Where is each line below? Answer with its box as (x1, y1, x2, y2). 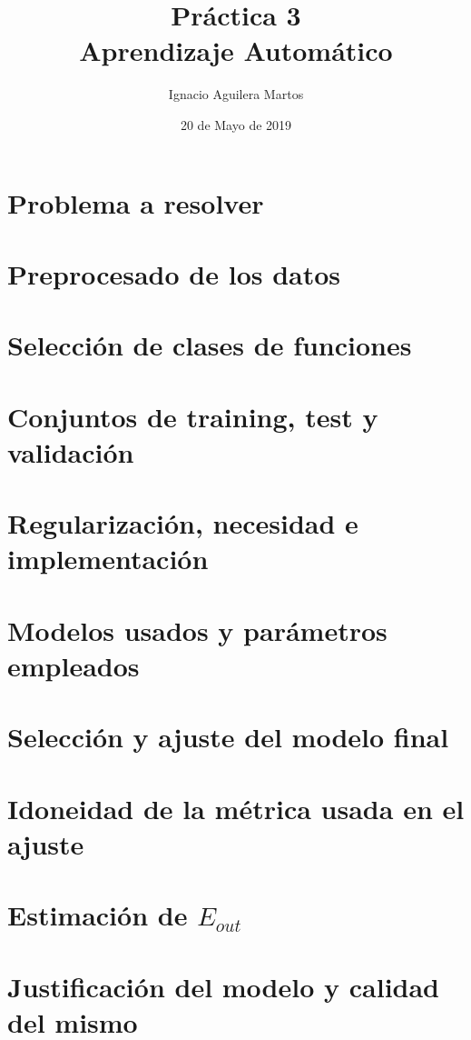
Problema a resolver (7, 184, 264, 221)
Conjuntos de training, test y (7, 397, 378, 435)
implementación (7, 540, 209, 577)
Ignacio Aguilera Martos (168, 85, 304, 104)
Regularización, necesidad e (7, 505, 358, 542)
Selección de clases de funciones (7, 326, 412, 364)
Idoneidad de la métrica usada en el (7, 789, 465, 826)
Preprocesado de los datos (7, 255, 341, 292)
